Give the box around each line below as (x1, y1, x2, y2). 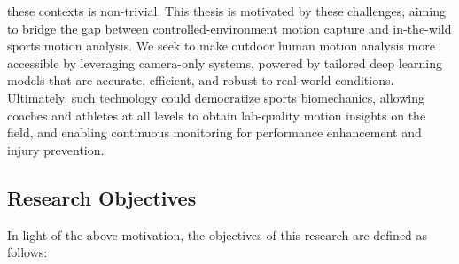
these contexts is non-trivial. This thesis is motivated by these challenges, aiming (7, 2, 446, 19)
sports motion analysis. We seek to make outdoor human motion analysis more (7, 36, 435, 55)
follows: (7, 243, 48, 261)
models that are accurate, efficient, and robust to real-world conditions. (7, 71, 394, 89)
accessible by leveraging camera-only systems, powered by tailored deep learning (7, 53, 442, 72)
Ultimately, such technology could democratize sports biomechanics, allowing (7, 88, 424, 106)
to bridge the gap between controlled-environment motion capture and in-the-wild (7, 19, 452, 37)
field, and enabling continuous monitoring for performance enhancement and (7, 123, 422, 142)
